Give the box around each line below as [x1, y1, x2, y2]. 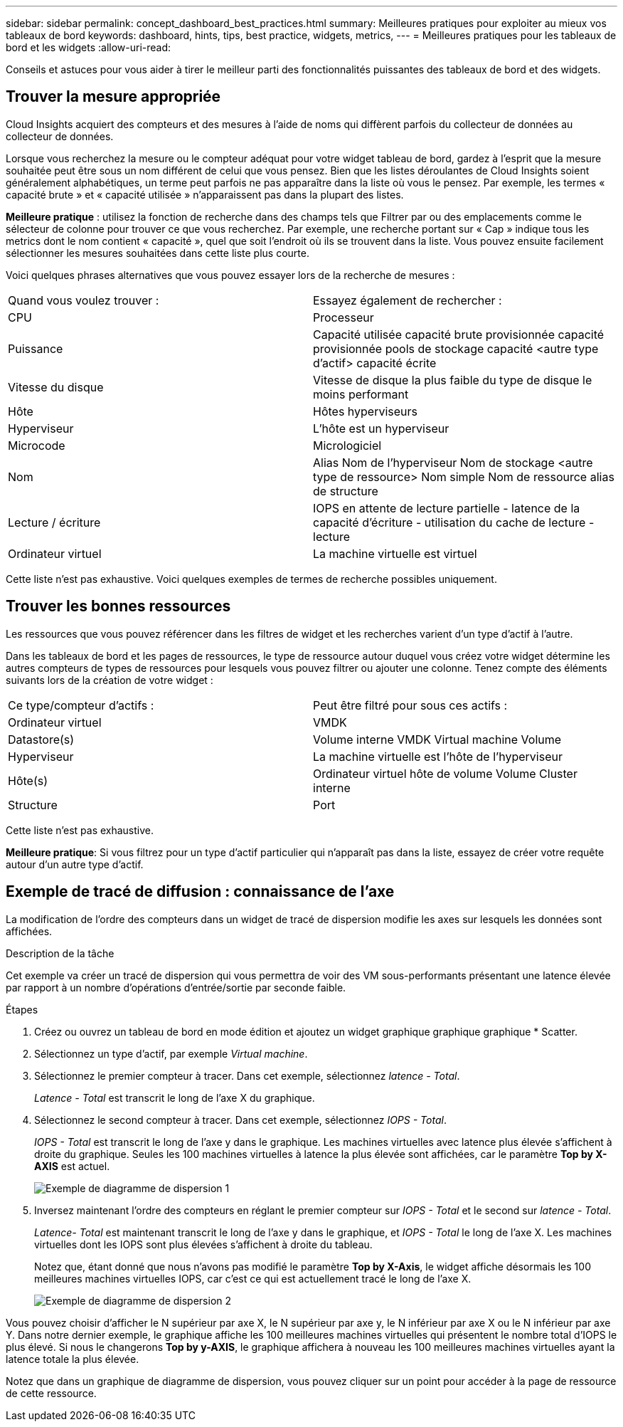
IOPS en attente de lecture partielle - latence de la [313, 500, 580, 515]
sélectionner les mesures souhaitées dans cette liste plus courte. [6, 246, 309, 259]
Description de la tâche [6, 947, 115, 959]
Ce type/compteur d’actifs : [8, 697, 154, 712]
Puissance [8, 341, 63, 356]
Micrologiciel [313, 438, 382, 453]
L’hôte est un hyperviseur [313, 421, 449, 436]
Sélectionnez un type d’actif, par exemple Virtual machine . [34, 1047, 308, 1060]
